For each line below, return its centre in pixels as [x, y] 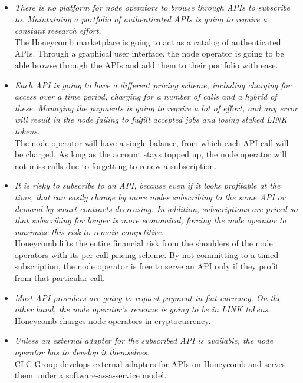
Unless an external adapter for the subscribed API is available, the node [144, 340]
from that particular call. [60, 278]
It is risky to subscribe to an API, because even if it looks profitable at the [147, 185]
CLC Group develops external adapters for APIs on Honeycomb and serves [150, 363]
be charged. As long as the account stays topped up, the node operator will [151, 154]
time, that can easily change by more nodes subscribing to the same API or [150, 197]
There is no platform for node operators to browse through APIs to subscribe [152, 7]
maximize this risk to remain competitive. [89, 231]
